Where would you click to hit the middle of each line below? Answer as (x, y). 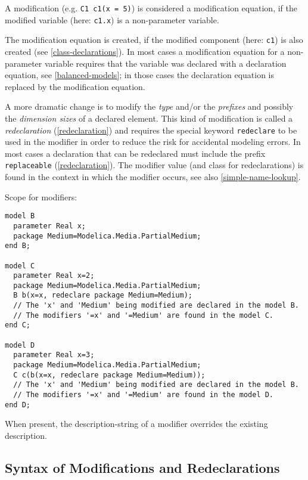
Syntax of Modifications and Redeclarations (142, 467)
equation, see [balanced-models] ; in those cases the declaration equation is (139, 75)
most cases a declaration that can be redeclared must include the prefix (135, 153)
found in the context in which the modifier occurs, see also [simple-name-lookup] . (153, 177)
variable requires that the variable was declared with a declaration (165, 63)
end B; (18, 246)
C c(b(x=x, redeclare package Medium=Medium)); (109, 375)
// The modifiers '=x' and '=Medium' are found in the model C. (144, 315)
